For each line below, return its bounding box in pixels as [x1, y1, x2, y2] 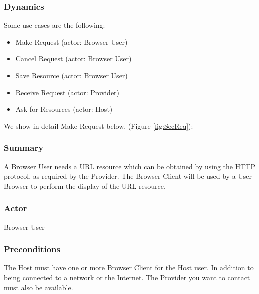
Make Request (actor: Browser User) [15, 36, 128, 47]
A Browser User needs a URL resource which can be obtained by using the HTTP [4, 161, 255, 171]
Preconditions [4, 243, 60, 255]
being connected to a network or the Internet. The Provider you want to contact [4, 272, 250, 282]
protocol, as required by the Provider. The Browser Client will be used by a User [4, 171, 252, 181]
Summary [4, 142, 44, 154]
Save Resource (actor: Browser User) [15, 70, 128, 80]
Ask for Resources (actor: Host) [15, 104, 113, 114]
